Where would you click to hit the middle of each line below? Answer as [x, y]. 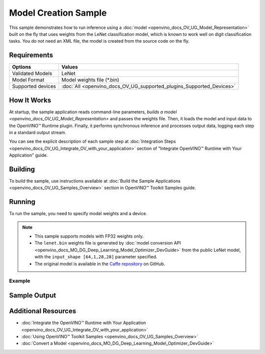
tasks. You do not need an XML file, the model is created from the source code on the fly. [99, 41]
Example [20, 281]
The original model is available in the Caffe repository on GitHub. [100, 264]
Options [22, 67]
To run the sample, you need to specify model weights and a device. [78, 214]
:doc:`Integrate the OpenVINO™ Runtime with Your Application [84, 323]
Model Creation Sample [58, 13]
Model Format [28, 80]
